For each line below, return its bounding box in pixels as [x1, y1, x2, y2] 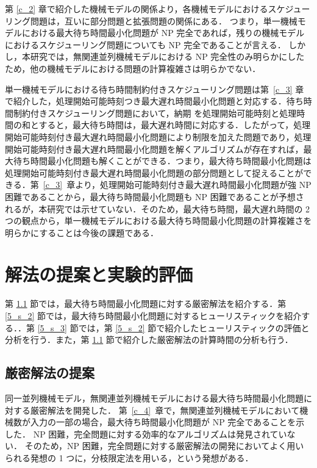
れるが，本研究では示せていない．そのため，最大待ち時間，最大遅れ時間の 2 [5, 202, 310, 215]
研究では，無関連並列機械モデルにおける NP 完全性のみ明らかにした [30, 50, 305, 63]
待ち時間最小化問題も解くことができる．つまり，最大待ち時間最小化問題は [13, 154, 312, 167]
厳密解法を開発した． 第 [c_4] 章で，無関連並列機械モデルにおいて [30, 403, 300, 416]
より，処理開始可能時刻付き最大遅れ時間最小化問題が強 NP [75, 178, 312, 191]
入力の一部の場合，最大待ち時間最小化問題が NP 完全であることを [30, 416, 296, 428]
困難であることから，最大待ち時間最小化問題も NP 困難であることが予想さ [5, 190, 304, 203]
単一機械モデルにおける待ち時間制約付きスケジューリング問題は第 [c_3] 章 [5, 82, 304, 95]
